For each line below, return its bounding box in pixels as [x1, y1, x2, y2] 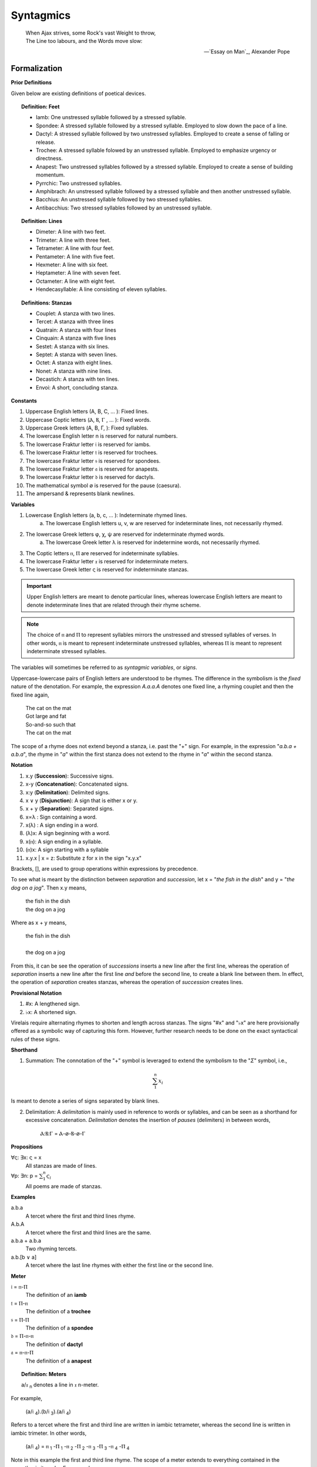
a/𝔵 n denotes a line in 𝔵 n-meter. [21, 1381, 99, 1390]
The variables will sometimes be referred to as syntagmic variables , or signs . [11, 664, 198, 671]
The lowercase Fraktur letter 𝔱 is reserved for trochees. [25, 449, 158, 456]
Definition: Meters [21, 1370, 67, 1377]
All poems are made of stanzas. [25, 1182, 102, 1189]
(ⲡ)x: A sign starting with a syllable [25, 846, 109, 853]
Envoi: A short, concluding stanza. [36, 384, 119, 391]
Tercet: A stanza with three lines [36, 318, 114, 325]
